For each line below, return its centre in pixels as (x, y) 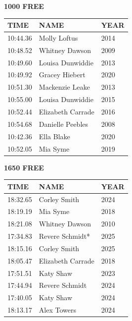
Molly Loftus (58, 37)
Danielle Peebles (64, 124)
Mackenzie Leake (64, 87)
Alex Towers (57, 310)
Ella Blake (54, 136)
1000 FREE (24, 6)
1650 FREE (24, 167)
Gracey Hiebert (62, 75)
